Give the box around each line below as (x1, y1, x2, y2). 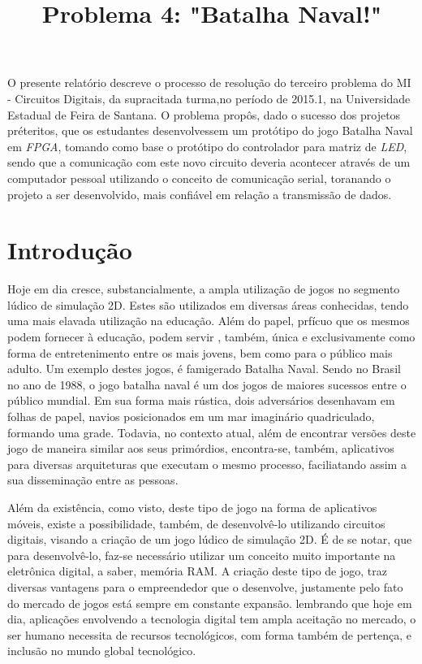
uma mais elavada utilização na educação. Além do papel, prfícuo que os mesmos (7, 312, 410, 329)
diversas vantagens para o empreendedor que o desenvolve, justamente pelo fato (7, 578, 403, 595)
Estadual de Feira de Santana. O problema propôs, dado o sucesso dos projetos (7, 106, 401, 123)
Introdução (7, 233, 132, 267)
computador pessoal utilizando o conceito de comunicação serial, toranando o (7, 169, 391, 186)
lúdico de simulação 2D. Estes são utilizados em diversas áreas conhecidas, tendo (7, 296, 409, 313)
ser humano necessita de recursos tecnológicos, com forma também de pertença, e (7, 626, 411, 643)
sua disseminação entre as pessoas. (7, 471, 179, 488)
